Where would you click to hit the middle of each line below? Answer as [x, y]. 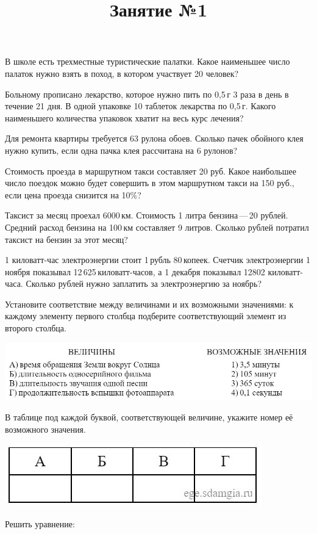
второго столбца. [36, 328]
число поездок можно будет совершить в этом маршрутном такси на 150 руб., [150, 183]
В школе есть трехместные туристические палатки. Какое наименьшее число [148, 61]
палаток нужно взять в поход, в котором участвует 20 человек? [122, 73]
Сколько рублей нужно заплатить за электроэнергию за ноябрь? [144, 283]
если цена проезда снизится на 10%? [73, 194]
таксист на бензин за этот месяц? [66, 239]
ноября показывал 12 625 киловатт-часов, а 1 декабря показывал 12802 [135, 271]
